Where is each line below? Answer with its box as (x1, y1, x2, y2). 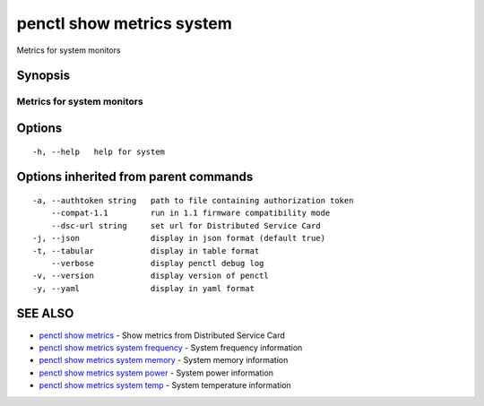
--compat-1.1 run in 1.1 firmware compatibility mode (50, 208, 331, 219)
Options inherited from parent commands (16, 169, 254, 185)
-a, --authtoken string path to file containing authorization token (32, 195, 354, 205)
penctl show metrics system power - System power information (39, 367, 273, 378)
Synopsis (16, 68, 71, 83)
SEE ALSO (16, 306, 74, 322)
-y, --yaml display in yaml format (32, 283, 255, 293)
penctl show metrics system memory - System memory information (39, 355, 289, 366)
